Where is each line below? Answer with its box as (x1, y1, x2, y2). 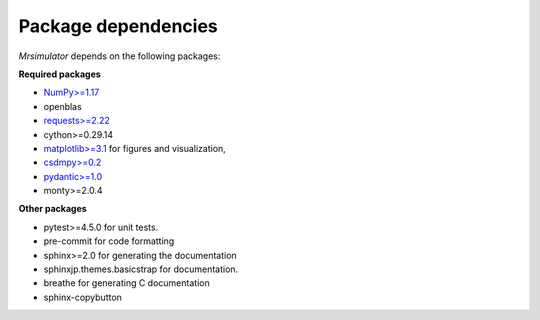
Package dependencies (18, 15, 219, 37)
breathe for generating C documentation (43, 277, 210, 289)
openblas (43, 100, 82, 112)
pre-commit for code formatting (43, 235, 175, 247)
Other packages (18, 203, 87, 215)
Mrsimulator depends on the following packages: (18, 50, 221, 62)
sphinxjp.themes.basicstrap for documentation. (43, 263, 239, 275)
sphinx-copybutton (43, 291, 122, 303)
